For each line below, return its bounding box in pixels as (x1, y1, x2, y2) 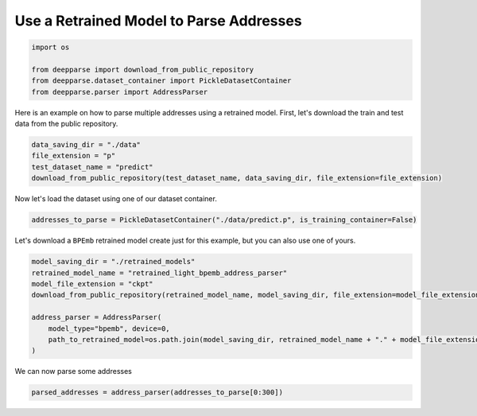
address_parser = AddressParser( (31, 313, 162, 322)
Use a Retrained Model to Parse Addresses (14, 12, 302, 29)
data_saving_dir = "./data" (31, 140, 141, 150)
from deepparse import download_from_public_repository (31, 64, 254, 74)
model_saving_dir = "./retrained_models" (31, 257, 196, 266)
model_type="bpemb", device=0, (48, 324, 170, 333)
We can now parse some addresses (14, 367, 133, 376)
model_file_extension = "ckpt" (31, 279, 154, 288)
